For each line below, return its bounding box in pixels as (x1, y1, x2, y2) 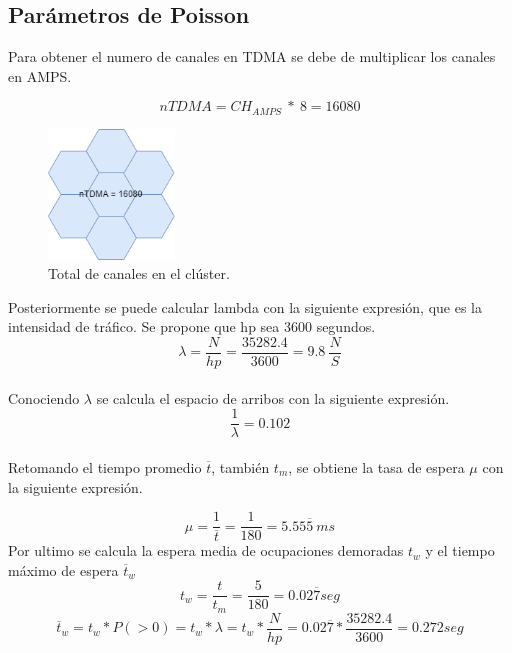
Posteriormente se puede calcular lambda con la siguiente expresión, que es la (8, 296, 482, 317)
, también (211, 456, 270, 477)
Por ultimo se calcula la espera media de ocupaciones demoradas (8, 540, 404, 561)
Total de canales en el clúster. (48, 263, 230, 284)
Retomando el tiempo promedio (8, 456, 202, 477)
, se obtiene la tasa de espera (288, 456, 465, 477)
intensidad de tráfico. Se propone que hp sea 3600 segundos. (8, 316, 376, 337)
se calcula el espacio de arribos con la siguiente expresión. (96, 387, 450, 408)
